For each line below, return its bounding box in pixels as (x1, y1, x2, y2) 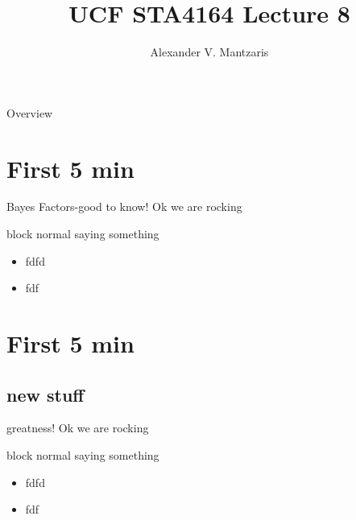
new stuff (6, 382, 85, 407)
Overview (6, 104, 53, 121)
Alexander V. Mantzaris (150, 43, 269, 60)
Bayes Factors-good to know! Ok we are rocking (6, 198, 242, 215)
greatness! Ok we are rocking (6, 419, 149, 436)
